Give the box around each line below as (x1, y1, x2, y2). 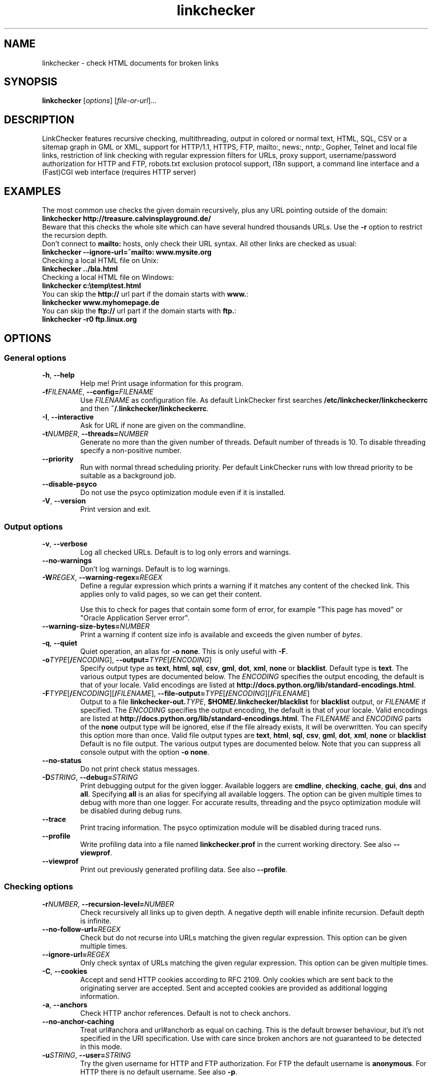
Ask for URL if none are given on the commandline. (80, 421, 246, 430)
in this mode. (80, 1042, 122, 1051)
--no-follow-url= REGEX (42, 924, 121, 933)
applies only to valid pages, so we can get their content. (80, 590, 262, 599)
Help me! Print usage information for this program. (80, 379, 244, 388)
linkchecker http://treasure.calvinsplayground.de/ (42, 214, 211, 223)
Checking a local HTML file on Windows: (42, 273, 174, 282)
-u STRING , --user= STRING (42, 1050, 131, 1059)
